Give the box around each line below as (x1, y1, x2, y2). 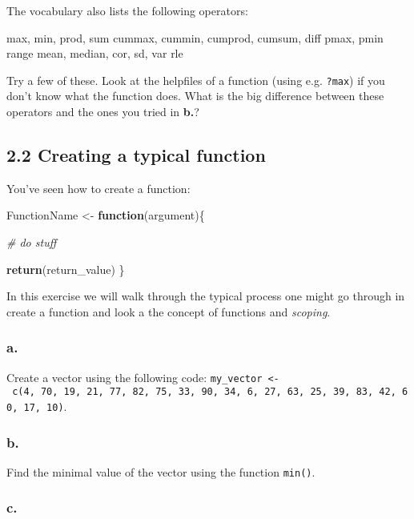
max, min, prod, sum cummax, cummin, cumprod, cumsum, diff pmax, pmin (6, 29, 384, 46)
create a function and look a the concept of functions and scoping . (6, 303, 331, 320)
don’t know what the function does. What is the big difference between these (6, 87, 384, 104)
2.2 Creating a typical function (6, 143, 266, 167)
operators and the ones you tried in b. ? (6, 103, 199, 120)
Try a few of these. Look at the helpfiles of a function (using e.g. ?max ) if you (6, 71, 385, 88)
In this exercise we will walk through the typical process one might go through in (6, 288, 405, 304)
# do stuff (6, 234, 57, 251)
